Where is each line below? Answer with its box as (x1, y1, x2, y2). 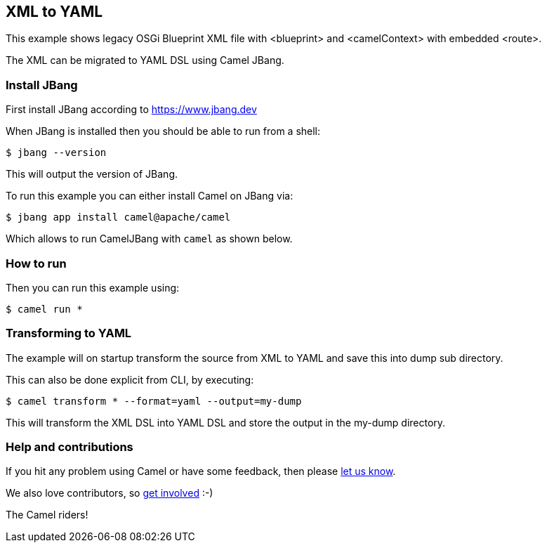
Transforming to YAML (6, 326, 132, 341)
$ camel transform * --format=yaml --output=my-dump (6, 395, 302, 407)
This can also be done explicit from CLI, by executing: (6, 373, 254, 386)
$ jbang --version (6, 147, 107, 159)
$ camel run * (6, 303, 83, 315)
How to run (6, 256, 67, 270)
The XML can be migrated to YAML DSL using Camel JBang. (6, 54, 284, 67)
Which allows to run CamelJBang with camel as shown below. (6, 233, 293, 245)
